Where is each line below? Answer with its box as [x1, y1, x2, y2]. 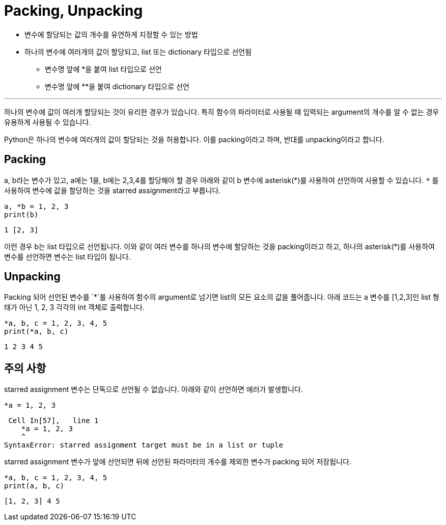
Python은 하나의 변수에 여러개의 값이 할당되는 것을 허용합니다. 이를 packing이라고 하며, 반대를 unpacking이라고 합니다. [4, 135, 384, 144]
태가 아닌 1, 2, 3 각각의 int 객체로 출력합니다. [4, 303, 145, 312]
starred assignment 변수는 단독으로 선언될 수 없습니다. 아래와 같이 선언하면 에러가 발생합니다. [4, 385, 303, 394]
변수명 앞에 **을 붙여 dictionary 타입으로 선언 [45, 82, 189, 91]
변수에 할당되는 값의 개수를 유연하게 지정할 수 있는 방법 [24, 30, 198, 39]
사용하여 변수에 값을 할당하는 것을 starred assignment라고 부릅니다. [4, 186, 221, 195]
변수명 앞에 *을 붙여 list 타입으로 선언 [45, 64, 162, 73]
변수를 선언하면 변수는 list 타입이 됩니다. [4, 252, 131, 261]
